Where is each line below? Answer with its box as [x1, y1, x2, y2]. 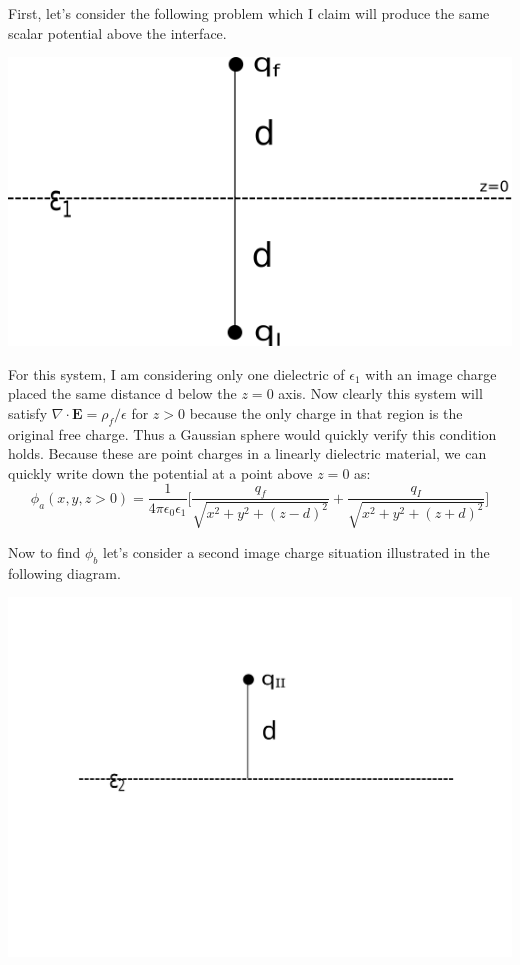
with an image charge [365, 363, 497, 384]
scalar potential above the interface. [8, 22, 227, 43]
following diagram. [8, 562, 121, 583]
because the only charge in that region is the [189, 402, 463, 423]
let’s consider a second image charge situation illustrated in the [103, 541, 490, 562]
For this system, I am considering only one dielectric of [8, 363, 345, 384]
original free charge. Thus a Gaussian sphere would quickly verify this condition [8, 423, 497, 444]
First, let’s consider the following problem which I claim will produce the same [8, 3, 490, 23]
